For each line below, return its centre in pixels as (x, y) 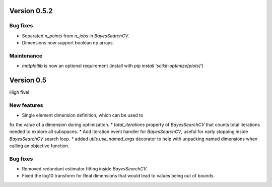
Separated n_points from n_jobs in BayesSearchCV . (76, 36)
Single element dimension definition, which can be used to (83, 115)
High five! (19, 92)
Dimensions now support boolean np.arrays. (68, 43)
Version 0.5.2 (31, 11)
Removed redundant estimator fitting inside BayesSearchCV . (85, 169)
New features (26, 105)
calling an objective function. (39, 146)
